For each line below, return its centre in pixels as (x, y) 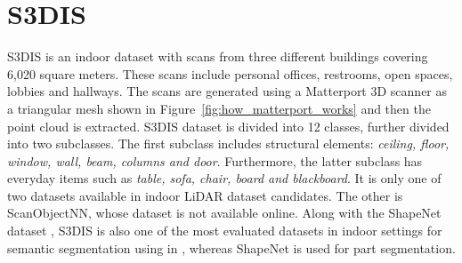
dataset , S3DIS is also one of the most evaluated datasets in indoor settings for (225, 231)
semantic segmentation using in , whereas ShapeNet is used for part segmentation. (231, 247)
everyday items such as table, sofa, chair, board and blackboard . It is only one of (224, 178)
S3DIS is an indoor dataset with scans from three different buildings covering (218, 56)
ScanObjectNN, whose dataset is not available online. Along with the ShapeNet (224, 213)
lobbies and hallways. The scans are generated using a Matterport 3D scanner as (227, 91)
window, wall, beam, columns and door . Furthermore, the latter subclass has (215, 160)
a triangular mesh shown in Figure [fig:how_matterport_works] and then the (219, 108)
